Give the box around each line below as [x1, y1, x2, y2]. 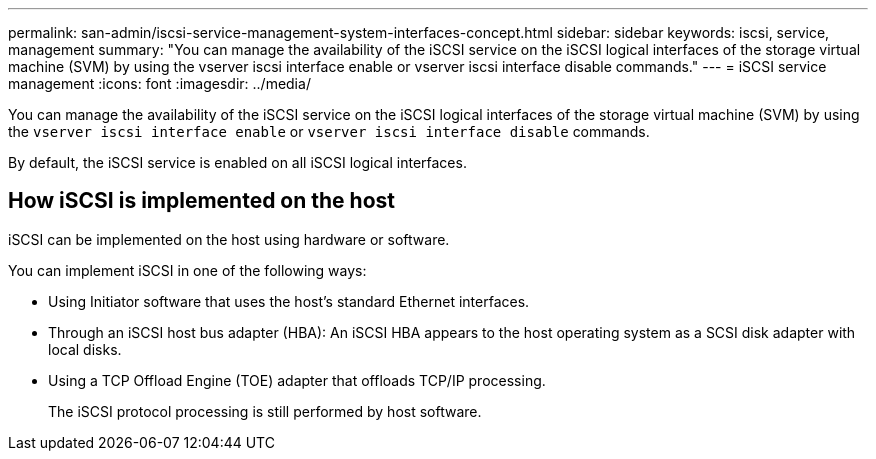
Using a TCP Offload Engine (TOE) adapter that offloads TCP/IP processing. [48, 371, 546, 389]
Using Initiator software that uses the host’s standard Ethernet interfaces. [48, 292, 530, 310]
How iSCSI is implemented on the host [8, 188, 396, 214]
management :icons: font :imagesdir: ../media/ [8, 75, 311, 92]
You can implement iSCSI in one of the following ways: [8, 261, 367, 279]
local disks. [48, 340, 122, 358]
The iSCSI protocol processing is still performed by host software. [48, 402, 482, 420]
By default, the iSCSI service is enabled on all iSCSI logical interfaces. [8, 154, 467, 171]
